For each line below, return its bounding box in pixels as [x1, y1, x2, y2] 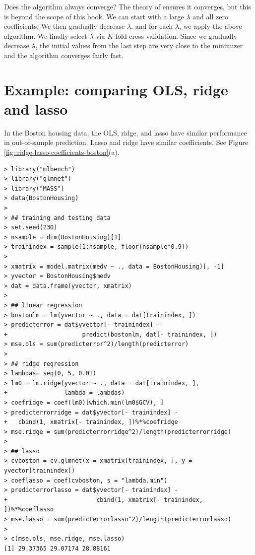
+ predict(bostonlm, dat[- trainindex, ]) [4, 331, 217, 338]
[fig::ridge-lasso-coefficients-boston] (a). [4, 147, 120, 157]
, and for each [131, 21, 173, 31]
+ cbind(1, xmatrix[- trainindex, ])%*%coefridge [4, 418, 178, 426]
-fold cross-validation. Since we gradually [113, 30, 237, 41]
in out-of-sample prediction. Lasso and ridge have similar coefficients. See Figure [4, 137, 249, 147]
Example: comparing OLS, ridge [4, 79, 228, 99]
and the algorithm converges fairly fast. [4, 50, 124, 60]
